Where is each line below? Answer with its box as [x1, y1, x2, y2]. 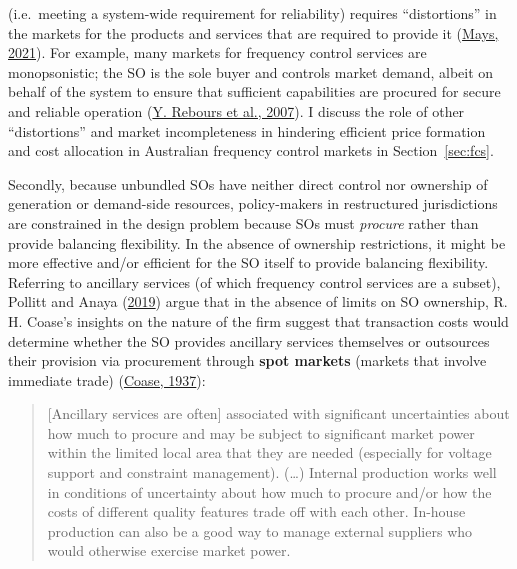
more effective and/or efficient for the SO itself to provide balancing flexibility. [8, 252, 489, 273]
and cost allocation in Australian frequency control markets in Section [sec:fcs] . [8, 140, 494, 161]
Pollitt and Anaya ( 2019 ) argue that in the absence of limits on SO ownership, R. [8, 291, 508, 312]
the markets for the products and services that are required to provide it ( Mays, [8, 22, 499, 43]
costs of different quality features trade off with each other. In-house [47, 501, 466, 522]
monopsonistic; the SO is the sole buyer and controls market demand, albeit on [8, 61, 494, 82]
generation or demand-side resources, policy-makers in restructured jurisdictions [8, 193, 498, 214]
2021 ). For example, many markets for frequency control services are [8, 42, 427, 63]
